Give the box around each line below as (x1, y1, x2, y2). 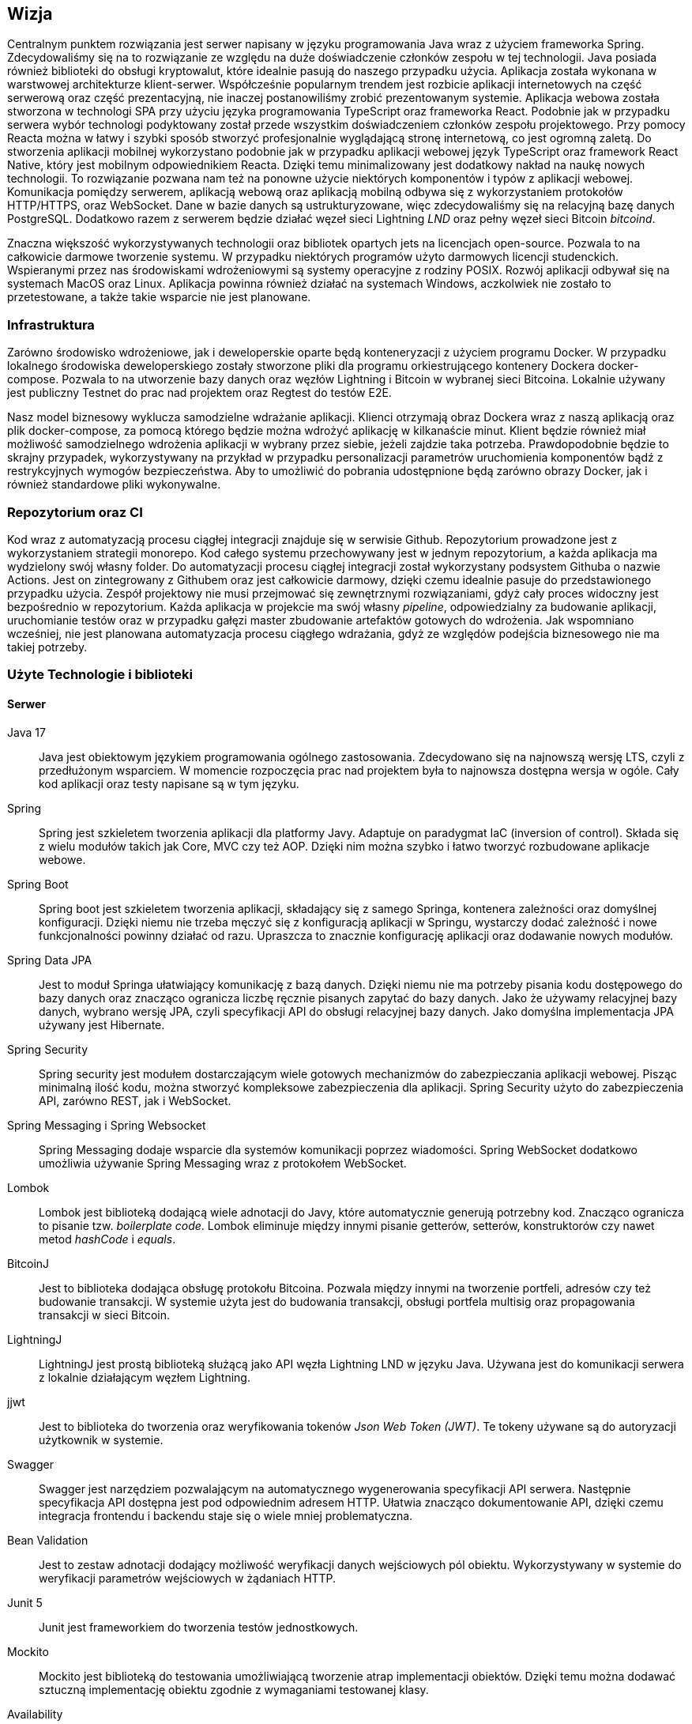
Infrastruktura (7, 316, 95, 333)
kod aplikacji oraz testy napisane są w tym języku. (39, 776, 299, 790)
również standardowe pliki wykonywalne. (7, 477, 221, 492)
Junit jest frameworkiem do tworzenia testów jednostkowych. (39, 1620, 359, 1634)
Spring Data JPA (7, 953, 92, 967)
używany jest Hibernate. (39, 1017, 165, 1032)
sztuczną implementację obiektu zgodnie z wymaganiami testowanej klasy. (39, 1682, 429, 1696)
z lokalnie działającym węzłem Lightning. (39, 1370, 250, 1384)
